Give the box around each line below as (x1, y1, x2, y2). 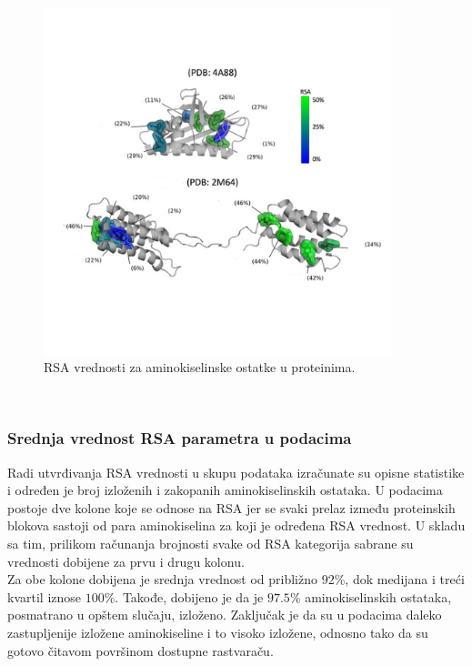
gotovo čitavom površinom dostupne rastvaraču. (7, 641, 274, 660)
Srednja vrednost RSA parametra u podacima (7, 427, 352, 449)
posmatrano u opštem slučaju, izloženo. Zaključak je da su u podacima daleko (7, 605, 442, 624)
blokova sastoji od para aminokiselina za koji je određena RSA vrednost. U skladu (7, 516, 466, 535)
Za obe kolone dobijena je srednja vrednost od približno (7, 570, 317, 589)
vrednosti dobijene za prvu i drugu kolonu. (7, 551, 245, 570)
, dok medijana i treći (345, 570, 465, 589)
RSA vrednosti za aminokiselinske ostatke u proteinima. (44, 358, 356, 377)
